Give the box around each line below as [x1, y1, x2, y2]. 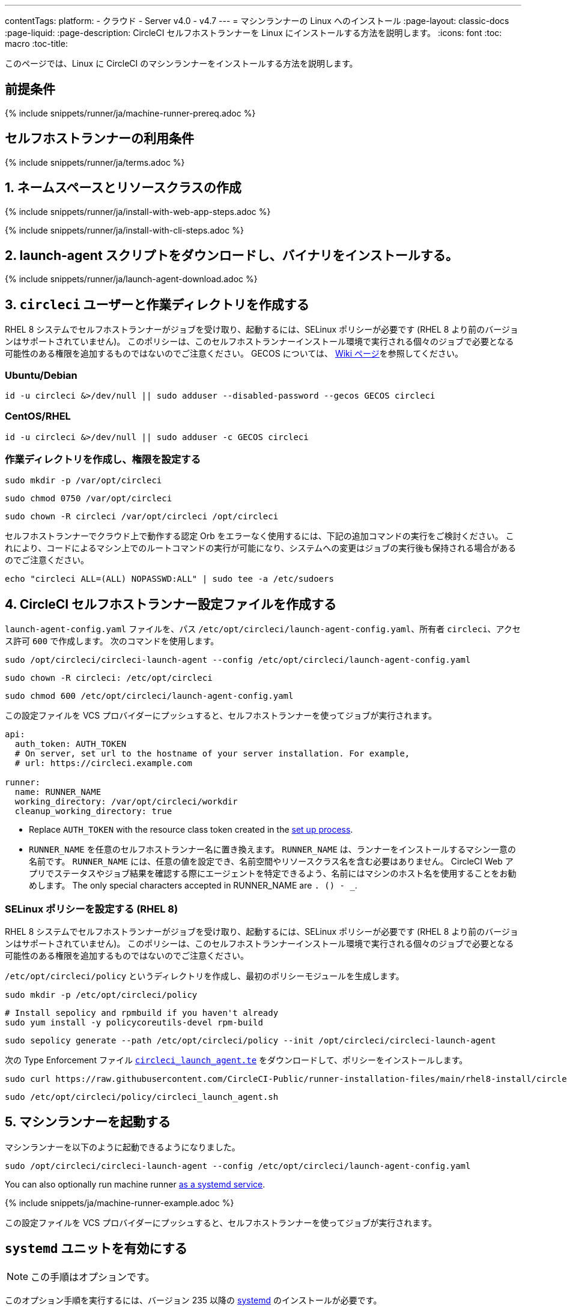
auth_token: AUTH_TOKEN [14, 739, 127, 749]
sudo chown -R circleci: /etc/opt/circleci [5, 673, 213, 683]
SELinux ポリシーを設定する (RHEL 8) [5, 902, 178, 915]
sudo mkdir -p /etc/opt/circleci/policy [5, 990, 198, 1000]
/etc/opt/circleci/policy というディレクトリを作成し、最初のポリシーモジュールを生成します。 [5, 971, 404, 982]
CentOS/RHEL [5, 410, 71, 423]
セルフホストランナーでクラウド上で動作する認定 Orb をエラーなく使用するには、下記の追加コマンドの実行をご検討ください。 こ [5, 531, 514, 542]
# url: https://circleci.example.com [14, 758, 192, 768]
